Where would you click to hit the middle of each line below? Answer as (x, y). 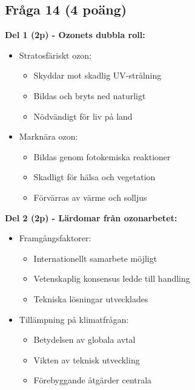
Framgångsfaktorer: (55, 238)
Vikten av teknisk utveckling (87, 359)
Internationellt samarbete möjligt (95, 258)
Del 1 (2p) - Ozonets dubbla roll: (75, 35)
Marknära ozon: (48, 136)
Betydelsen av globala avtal (84, 340)
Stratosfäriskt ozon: (55, 55)
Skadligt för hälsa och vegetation (94, 177)
